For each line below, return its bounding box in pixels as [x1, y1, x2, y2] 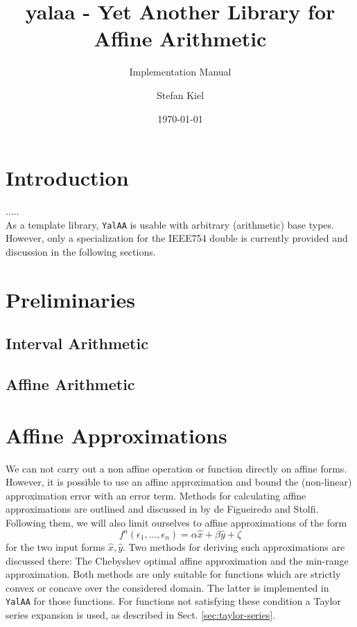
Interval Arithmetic [6, 333, 148, 354]
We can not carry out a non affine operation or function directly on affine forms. [6, 461, 347, 475]
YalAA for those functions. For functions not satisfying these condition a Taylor [6, 594, 341, 608]
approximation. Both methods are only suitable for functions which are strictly [6, 567, 341, 581]
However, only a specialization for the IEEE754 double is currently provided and [6, 231, 348, 245]
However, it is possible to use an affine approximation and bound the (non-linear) [6, 475, 352, 489]
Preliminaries [6, 285, 135, 313]
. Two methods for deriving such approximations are [123, 540, 345, 554]
